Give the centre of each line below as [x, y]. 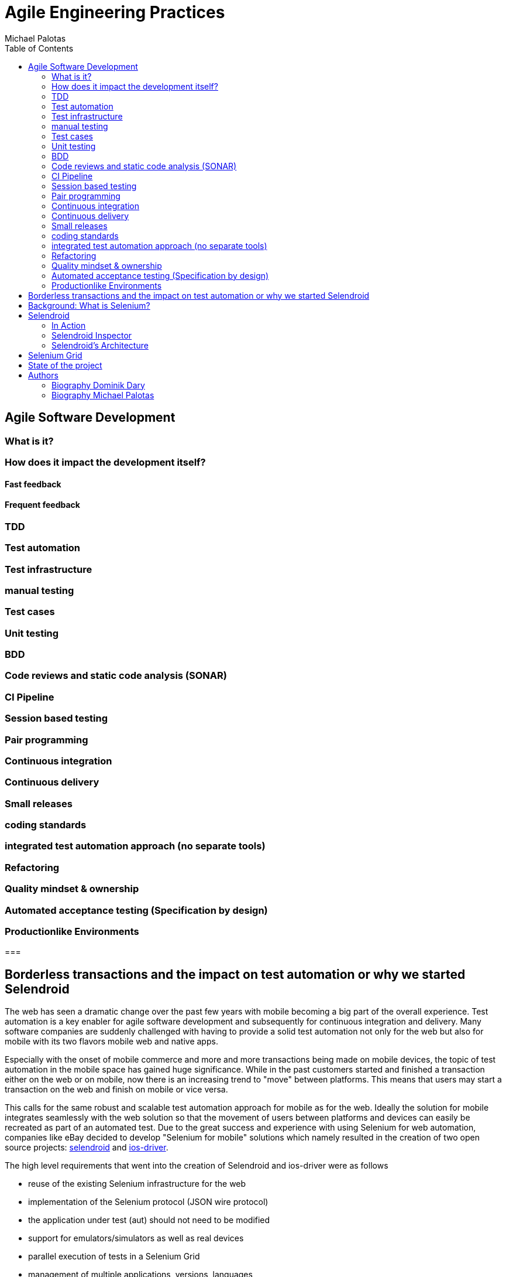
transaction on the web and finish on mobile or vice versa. [116, 1090]
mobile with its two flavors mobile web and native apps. [111, 1042]
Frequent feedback [42, 505]
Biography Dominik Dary [98, 385]
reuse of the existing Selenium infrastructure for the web [137, 1184]
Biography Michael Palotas [103, 395]
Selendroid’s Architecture [100, 345]
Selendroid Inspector [92, 335]
